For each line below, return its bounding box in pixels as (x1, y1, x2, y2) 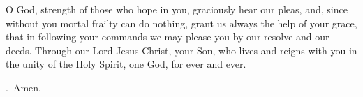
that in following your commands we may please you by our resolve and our (6, 29, 329, 44)
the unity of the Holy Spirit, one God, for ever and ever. (6, 57, 246, 71)
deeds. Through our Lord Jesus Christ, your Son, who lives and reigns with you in (6, 43, 357, 57)
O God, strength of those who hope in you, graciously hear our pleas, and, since (6, 2, 348, 16)
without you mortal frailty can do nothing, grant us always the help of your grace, (6, 15, 357, 30)
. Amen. (6, 80, 41, 94)
